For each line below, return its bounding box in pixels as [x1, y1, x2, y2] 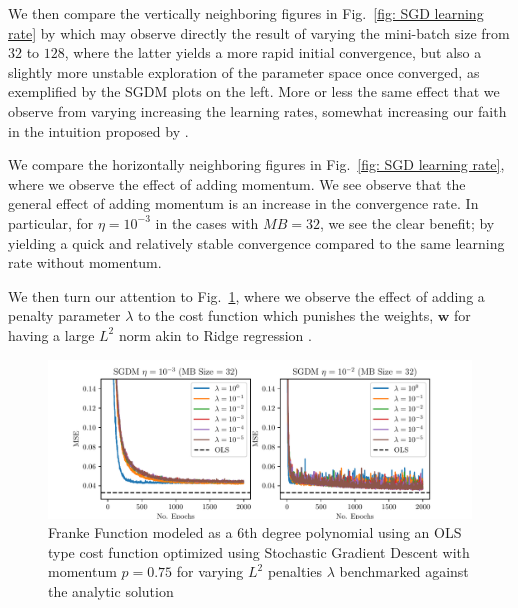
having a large [8, 324, 95, 345]
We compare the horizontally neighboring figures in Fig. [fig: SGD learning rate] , [8, 154, 505, 175]
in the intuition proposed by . [8, 120, 189, 141]
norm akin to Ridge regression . [118, 324, 312, 345]
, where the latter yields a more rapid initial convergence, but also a [64, 42, 482, 63]
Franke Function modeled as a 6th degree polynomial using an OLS [48, 522, 462, 543]
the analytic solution [48, 580, 174, 601]
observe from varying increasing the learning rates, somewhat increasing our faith [8, 100, 507, 121]
